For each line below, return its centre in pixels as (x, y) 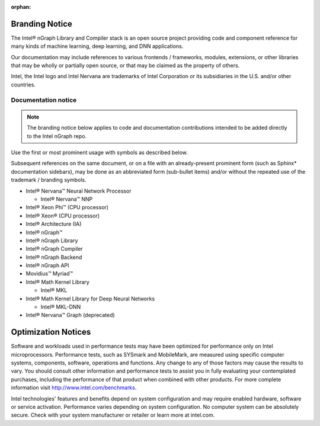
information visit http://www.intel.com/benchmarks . (74, 387)
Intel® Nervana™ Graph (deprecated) (70, 315)
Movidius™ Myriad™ (49, 274)
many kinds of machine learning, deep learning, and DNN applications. (97, 46)
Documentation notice (44, 100)
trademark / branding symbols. (49, 180)
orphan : (21, 7)
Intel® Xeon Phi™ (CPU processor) (67, 207)
